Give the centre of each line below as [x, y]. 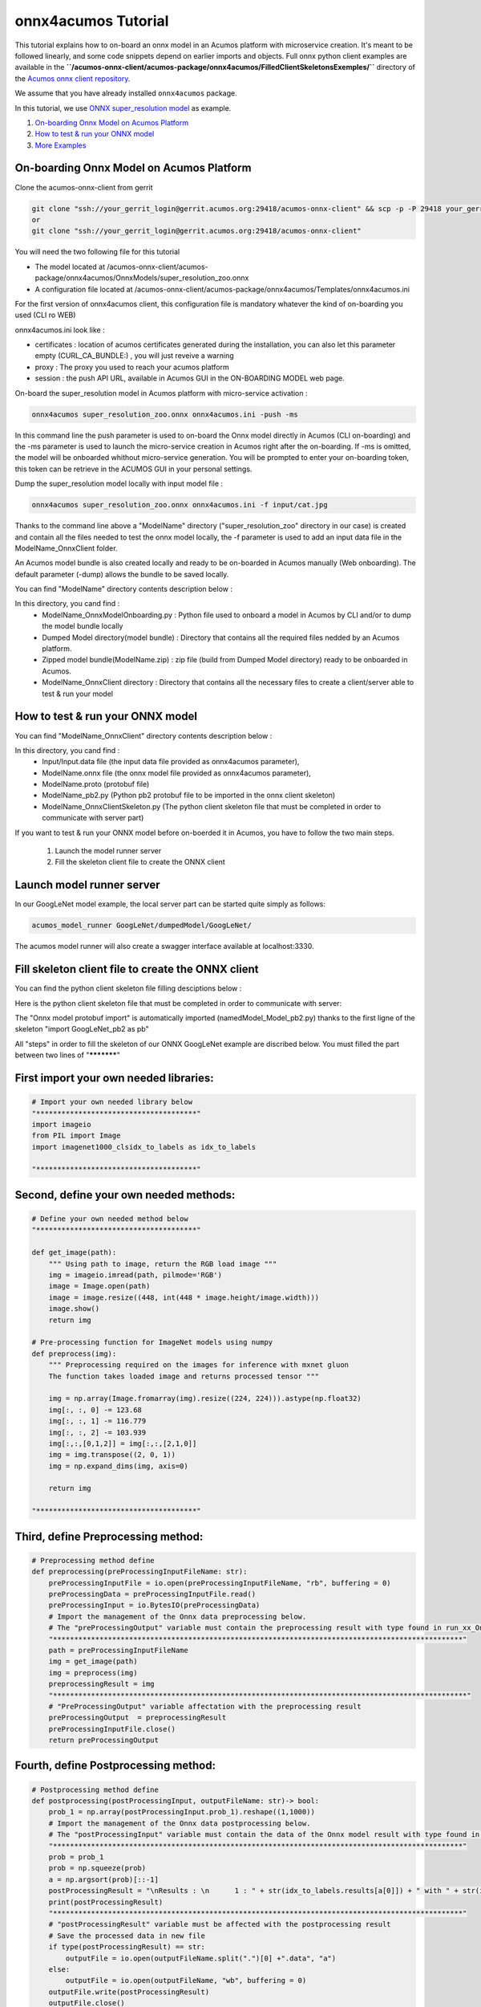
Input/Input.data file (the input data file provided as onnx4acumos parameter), [171, 762]
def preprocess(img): [74, 1354]
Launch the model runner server [108, 851]
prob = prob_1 [76, 1857]
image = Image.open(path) [99, 1286]
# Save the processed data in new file [127, 1936]
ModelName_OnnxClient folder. [66, 548]
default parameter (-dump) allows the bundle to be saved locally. [122, 574]
